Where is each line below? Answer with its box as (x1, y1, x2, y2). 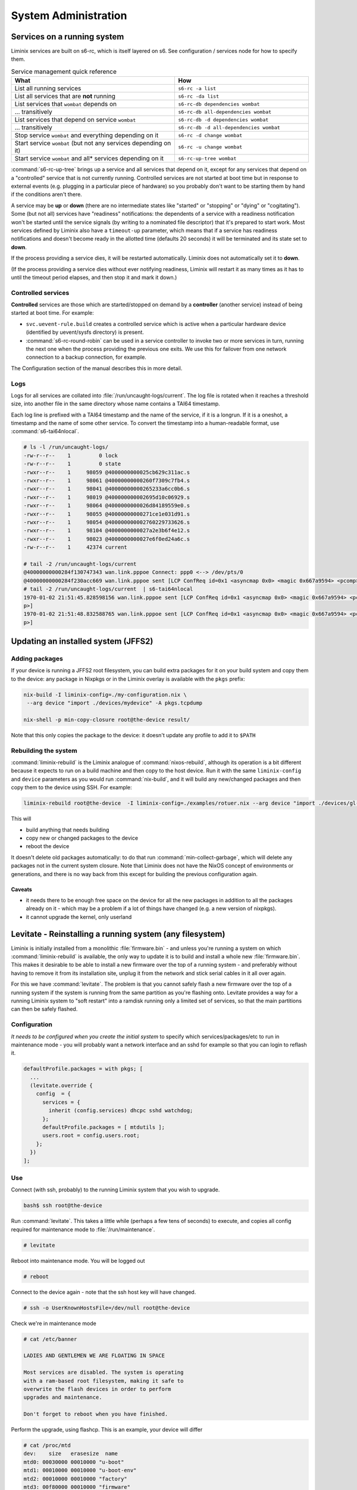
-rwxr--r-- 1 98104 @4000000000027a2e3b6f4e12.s (23, 527, 190, 534)
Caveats (11, 886, 32, 893)
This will (11, 815, 32, 822)
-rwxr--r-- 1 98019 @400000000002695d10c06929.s (23, 493, 190, 501)
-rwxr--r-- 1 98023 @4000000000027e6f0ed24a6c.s (23, 535, 190, 542)
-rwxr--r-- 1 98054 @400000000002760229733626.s (23, 519, 190, 526)
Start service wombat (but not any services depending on (14, 139, 171, 147)
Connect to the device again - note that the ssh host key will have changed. (11, 1288, 196, 1296)
